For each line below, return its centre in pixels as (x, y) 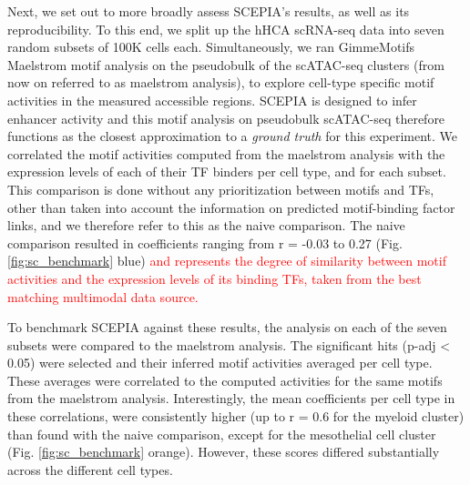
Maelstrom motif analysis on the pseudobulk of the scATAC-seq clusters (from (226, 64)
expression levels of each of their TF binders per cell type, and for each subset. (227, 172)
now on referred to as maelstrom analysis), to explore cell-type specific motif (221, 82)
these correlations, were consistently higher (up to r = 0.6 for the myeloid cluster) (236, 416)
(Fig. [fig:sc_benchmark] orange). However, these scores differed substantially (224, 452)
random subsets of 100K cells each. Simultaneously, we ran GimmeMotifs (211, 47)
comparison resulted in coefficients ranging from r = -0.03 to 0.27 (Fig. (205, 242)
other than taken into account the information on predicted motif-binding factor (231, 207)
